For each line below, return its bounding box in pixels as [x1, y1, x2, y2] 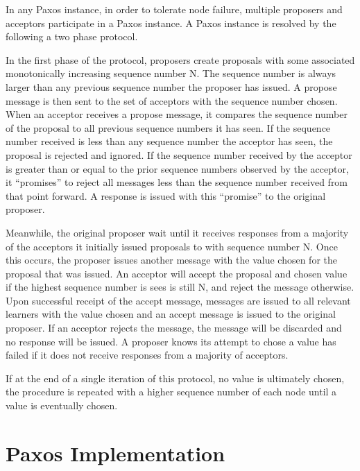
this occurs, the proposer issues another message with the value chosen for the [6, 252, 338, 267]
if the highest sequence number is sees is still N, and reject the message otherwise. [6, 280, 354, 294]
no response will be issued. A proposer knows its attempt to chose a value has [6, 334, 336, 348]
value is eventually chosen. [6, 398, 118, 413]
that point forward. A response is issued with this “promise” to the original [6, 188, 326, 203]
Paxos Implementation [6, 438, 225, 467]
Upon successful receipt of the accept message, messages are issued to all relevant [6, 293, 351, 307]
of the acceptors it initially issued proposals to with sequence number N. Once [6, 239, 338, 253]
